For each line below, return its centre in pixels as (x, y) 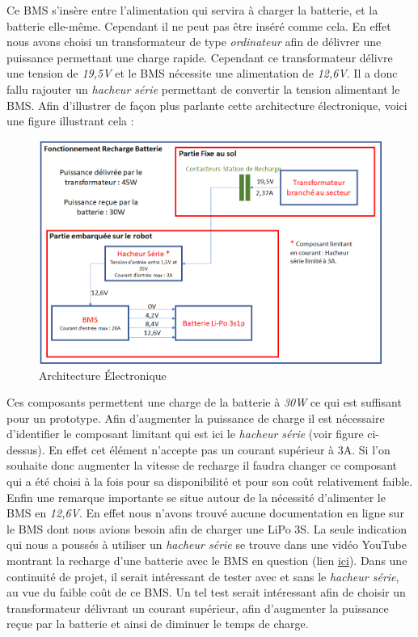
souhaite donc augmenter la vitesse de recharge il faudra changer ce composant (202, 465)
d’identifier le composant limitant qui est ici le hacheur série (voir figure (185, 434)
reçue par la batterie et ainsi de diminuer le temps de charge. (158, 624)
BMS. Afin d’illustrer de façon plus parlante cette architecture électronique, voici (207, 105)
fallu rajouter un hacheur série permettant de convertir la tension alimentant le (203, 89)
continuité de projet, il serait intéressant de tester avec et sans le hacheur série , (203, 576)
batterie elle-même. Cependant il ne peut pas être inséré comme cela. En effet (199, 25)
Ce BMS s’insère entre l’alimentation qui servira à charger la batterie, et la (192, 10)
